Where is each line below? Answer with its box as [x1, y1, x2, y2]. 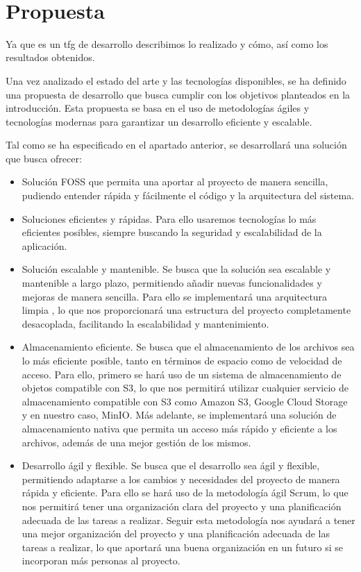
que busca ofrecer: [6, 151, 82, 165]
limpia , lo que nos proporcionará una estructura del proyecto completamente [22, 303, 351, 317]
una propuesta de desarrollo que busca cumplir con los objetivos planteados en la [6, 87, 351, 101]
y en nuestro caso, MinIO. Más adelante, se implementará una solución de [22, 407, 337, 422]
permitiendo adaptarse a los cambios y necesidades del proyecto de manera [22, 471, 340, 486]
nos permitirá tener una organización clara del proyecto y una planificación [22, 498, 342, 513]
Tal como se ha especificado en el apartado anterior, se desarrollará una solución [6, 137, 347, 152]
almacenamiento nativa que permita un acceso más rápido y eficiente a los [22, 421, 337, 435]
